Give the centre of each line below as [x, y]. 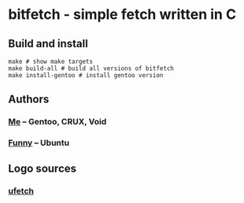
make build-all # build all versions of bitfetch [91, 68]
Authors [29, 100]
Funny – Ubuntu [39, 143]
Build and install [48, 44]
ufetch [21, 190]
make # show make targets [50, 61]
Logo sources [43, 168]
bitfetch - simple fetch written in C [122, 15]
